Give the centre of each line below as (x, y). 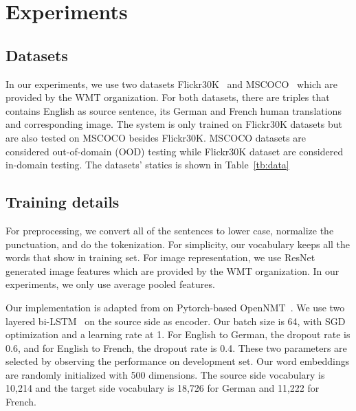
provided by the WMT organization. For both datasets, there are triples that (168, 97)
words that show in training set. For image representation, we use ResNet (160, 257)
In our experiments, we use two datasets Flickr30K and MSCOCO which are (171, 84)
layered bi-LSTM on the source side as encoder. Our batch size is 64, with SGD (176, 321)
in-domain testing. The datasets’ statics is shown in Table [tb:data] (147, 165)
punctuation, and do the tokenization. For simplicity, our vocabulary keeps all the (178, 244)
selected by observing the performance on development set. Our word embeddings (178, 361)
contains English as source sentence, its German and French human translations (174, 110)
